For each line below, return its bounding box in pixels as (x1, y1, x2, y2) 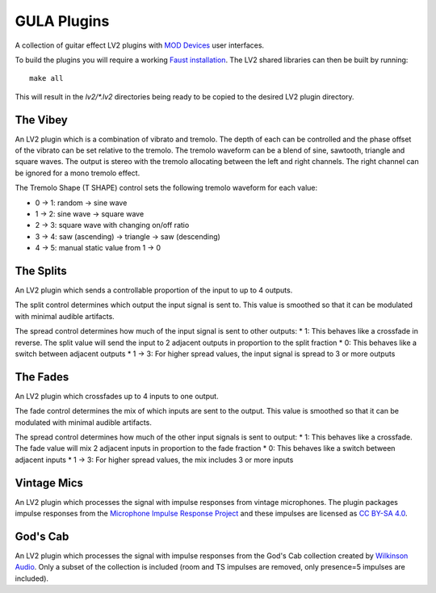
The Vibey (15, 113, 68, 127)
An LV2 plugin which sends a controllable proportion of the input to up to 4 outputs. (15, 285, 293, 295)
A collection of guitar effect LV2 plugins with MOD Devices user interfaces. (15, 40, 265, 50)
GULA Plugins (15, 12, 110, 30)
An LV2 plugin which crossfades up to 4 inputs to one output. (15, 391, 219, 401)
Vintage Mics (15, 476, 84, 490)
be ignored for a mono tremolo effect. (15, 168, 140, 178)
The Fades (15, 370, 69, 384)
